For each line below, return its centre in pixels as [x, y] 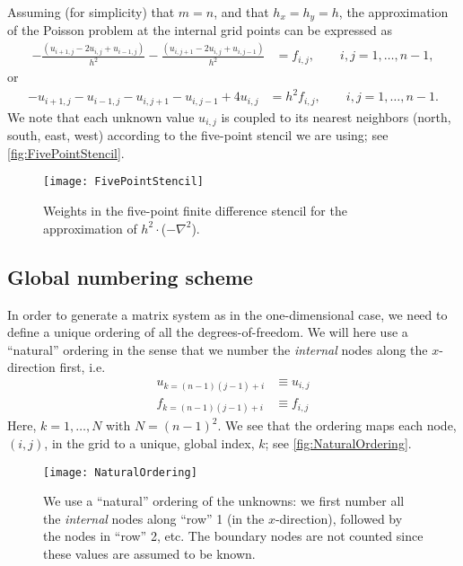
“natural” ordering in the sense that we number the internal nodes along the [218, 349]
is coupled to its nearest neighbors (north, [336, 116]
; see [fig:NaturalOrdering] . [338, 442]
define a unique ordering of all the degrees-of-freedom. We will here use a [208, 332]
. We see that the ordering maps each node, [337, 425]
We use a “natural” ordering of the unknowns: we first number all [224, 501]
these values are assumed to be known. [149, 553]
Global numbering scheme [130, 276]
